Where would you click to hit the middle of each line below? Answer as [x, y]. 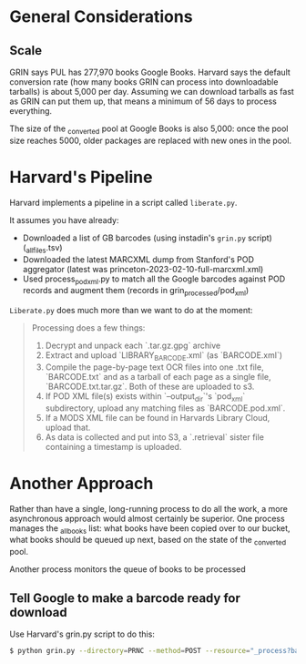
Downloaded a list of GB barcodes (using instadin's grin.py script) [148, 238]
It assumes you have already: [64, 220]
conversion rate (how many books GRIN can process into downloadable [144, 82]
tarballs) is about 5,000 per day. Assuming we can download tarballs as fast [152, 92]
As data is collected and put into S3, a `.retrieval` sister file [154, 437]
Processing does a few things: [88, 328]
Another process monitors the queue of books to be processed [127, 569]
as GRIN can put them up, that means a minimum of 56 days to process [143, 101]
